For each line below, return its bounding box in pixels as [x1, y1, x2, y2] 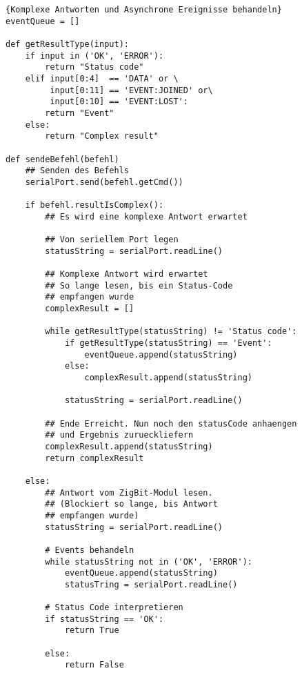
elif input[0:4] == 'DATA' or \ [25, 73, 179, 84]
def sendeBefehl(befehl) [6, 154, 119, 164]
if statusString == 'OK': [45, 614, 164, 624]
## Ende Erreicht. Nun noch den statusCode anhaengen [45, 418, 297, 429]
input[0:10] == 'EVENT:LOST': [50, 97, 188, 107]
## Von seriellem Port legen [45, 235, 179, 245]
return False [64, 660, 124, 670]
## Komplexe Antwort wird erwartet [45, 269, 208, 280]
